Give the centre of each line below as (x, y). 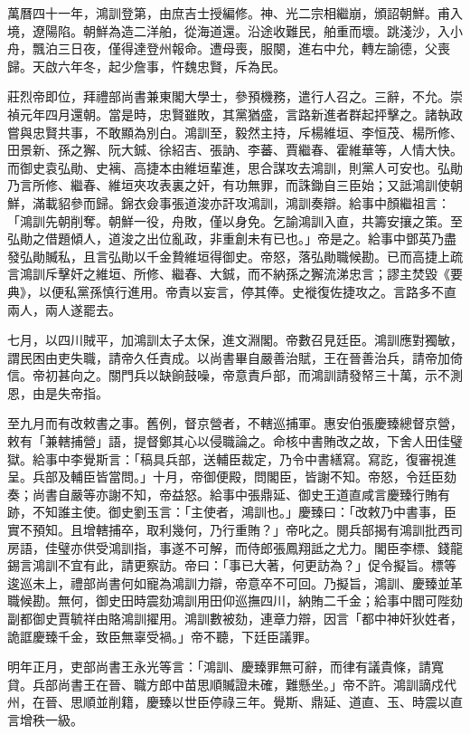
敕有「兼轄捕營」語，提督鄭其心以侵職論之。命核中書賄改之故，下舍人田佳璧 (235, 441)
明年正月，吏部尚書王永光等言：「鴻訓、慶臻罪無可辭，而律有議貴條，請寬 (226, 667)
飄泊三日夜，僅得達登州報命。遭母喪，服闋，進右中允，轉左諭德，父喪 (241, 48)
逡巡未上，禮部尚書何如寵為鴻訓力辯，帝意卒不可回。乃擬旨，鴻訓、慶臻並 (229, 582)
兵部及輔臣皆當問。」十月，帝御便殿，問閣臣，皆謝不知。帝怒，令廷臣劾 (244, 477)
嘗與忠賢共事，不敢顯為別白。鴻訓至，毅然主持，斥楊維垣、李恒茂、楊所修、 (235, 132)
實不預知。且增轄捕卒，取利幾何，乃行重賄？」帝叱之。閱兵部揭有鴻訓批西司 (235, 530)
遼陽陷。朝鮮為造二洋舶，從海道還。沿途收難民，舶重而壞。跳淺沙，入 (241, 30)
